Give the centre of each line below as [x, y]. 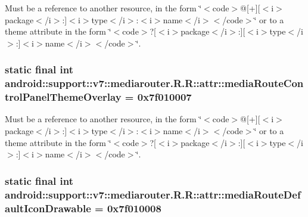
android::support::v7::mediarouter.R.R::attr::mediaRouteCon [154, 83]
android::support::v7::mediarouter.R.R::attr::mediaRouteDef [153, 194]
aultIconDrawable [48, 208]
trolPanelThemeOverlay [63, 97]
